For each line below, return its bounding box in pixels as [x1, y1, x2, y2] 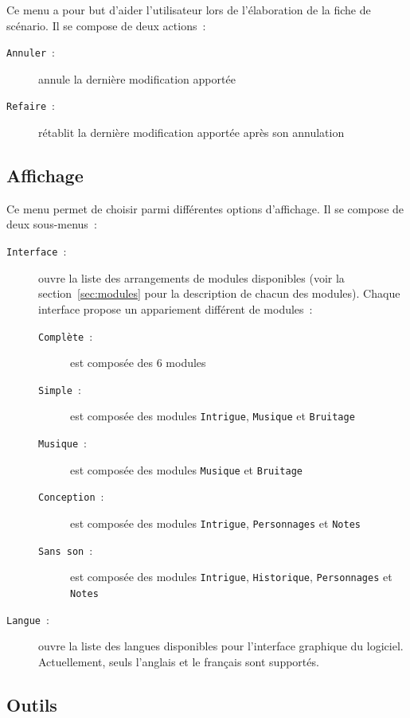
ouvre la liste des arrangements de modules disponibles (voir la [38, 269, 345, 286]
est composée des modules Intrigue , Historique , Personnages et [70, 568, 392, 585]
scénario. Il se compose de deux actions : [6, 17, 206, 33]
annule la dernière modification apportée [38, 70, 236, 87]
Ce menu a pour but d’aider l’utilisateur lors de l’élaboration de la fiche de [6, 2, 371, 18]
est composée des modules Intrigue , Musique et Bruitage [70, 408, 355, 424]
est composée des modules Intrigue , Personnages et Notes [70, 515, 361, 532]
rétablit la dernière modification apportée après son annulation [38, 124, 345, 141]
